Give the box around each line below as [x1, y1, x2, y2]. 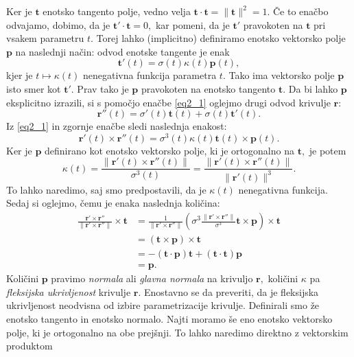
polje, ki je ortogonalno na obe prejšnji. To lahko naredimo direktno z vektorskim [6, 325, 349, 339]
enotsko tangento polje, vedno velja [43, 4, 191, 18]
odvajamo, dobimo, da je [6, 17, 110, 32]
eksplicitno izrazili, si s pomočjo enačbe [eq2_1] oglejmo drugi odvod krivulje [6, 95, 331, 109]
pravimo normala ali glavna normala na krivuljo [51, 271, 253, 286]
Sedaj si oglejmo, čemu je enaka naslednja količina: [6, 196, 220, 210]
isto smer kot [6, 81, 61, 95]
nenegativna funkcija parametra [82, 68, 217, 82]
